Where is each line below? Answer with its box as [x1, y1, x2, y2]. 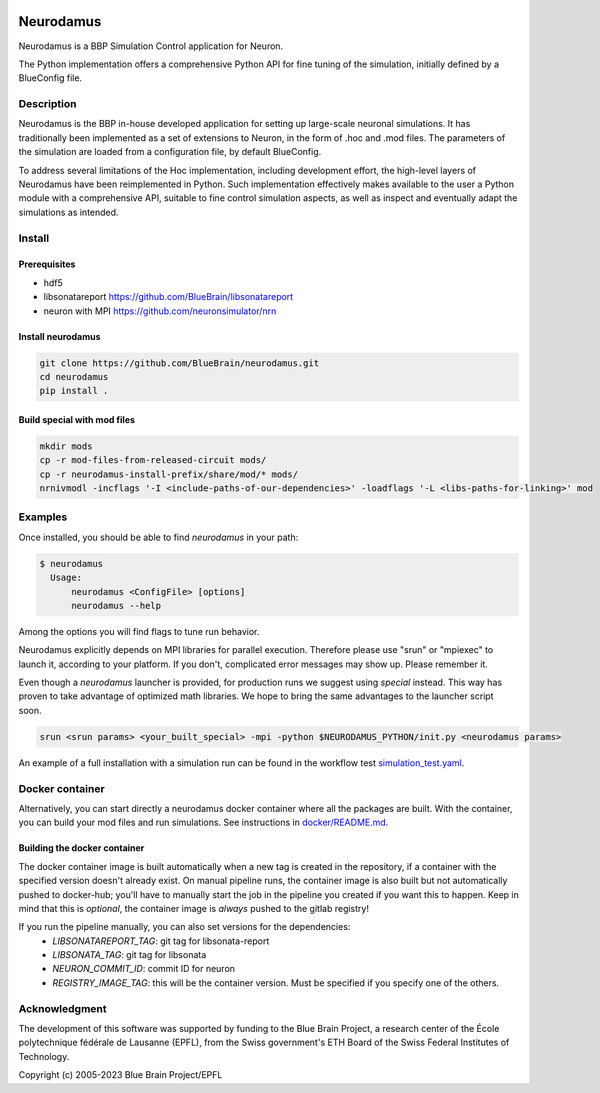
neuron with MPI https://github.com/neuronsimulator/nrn [43, 305, 277, 317]
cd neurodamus [39, 371, 109, 382]
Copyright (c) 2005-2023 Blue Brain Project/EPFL [18, 1069, 223, 1081]
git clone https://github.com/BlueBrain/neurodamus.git [39, 357, 320, 369]
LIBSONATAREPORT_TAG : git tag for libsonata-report [52, 935, 270, 947]
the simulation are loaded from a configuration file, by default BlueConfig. [18, 146, 322, 158]
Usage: [50, 572, 83, 584]
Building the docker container [18, 842, 145, 854]
